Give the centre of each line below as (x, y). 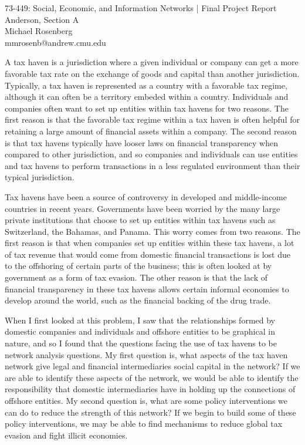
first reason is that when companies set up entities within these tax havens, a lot (150, 243)
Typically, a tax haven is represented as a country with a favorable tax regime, (146, 85)
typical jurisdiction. (40, 177)
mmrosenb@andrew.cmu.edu (55, 42)
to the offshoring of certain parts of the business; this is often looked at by (138, 266)
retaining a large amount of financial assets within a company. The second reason (151, 131)
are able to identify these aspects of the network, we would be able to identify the (152, 377)
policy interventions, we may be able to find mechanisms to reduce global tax (144, 424)
